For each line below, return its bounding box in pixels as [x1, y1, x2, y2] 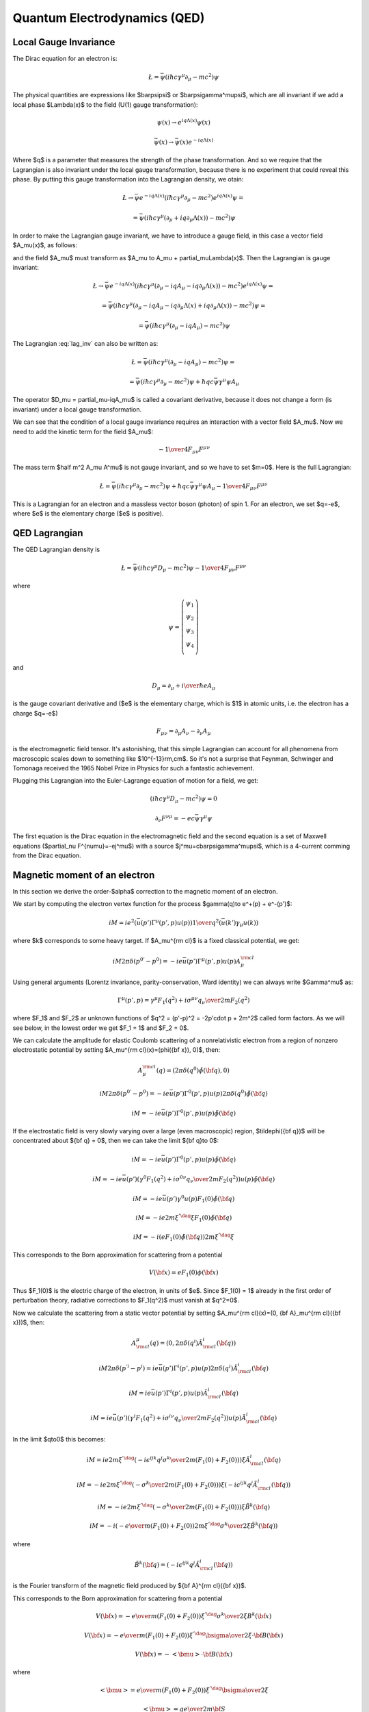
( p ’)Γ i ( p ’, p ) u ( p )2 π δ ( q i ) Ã [163, 1363, 238, 1372]
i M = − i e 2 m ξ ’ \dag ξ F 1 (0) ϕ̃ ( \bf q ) [135, 1213, 232, 1223]
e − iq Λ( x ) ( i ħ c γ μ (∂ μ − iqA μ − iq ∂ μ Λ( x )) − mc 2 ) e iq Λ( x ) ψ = [109, 281, 273, 291]
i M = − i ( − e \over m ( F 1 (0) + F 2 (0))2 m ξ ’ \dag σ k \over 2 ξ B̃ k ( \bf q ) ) [89, 1521, 278, 1532]
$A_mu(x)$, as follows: [12, 241, 78, 249]
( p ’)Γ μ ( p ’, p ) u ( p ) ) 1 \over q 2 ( [140, 918, 221, 927]
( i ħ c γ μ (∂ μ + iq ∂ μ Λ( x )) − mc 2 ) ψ [143, 212, 236, 223]
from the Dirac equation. [12, 851, 81, 859]
